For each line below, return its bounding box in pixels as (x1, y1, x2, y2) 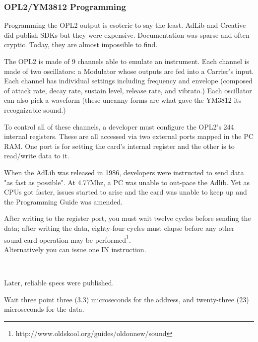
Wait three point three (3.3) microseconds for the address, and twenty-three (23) (4, 294, 249, 304)
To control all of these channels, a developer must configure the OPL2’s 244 (4, 121, 234, 132)
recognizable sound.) (4, 104, 66, 115)
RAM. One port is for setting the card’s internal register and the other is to (4, 140, 235, 151)
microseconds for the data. (4, 304, 84, 314)
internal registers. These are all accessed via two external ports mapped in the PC (4, 131, 254, 141)
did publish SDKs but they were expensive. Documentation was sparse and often (4, 29, 250, 40)
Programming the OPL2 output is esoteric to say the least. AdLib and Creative (4, 20, 246, 30)
